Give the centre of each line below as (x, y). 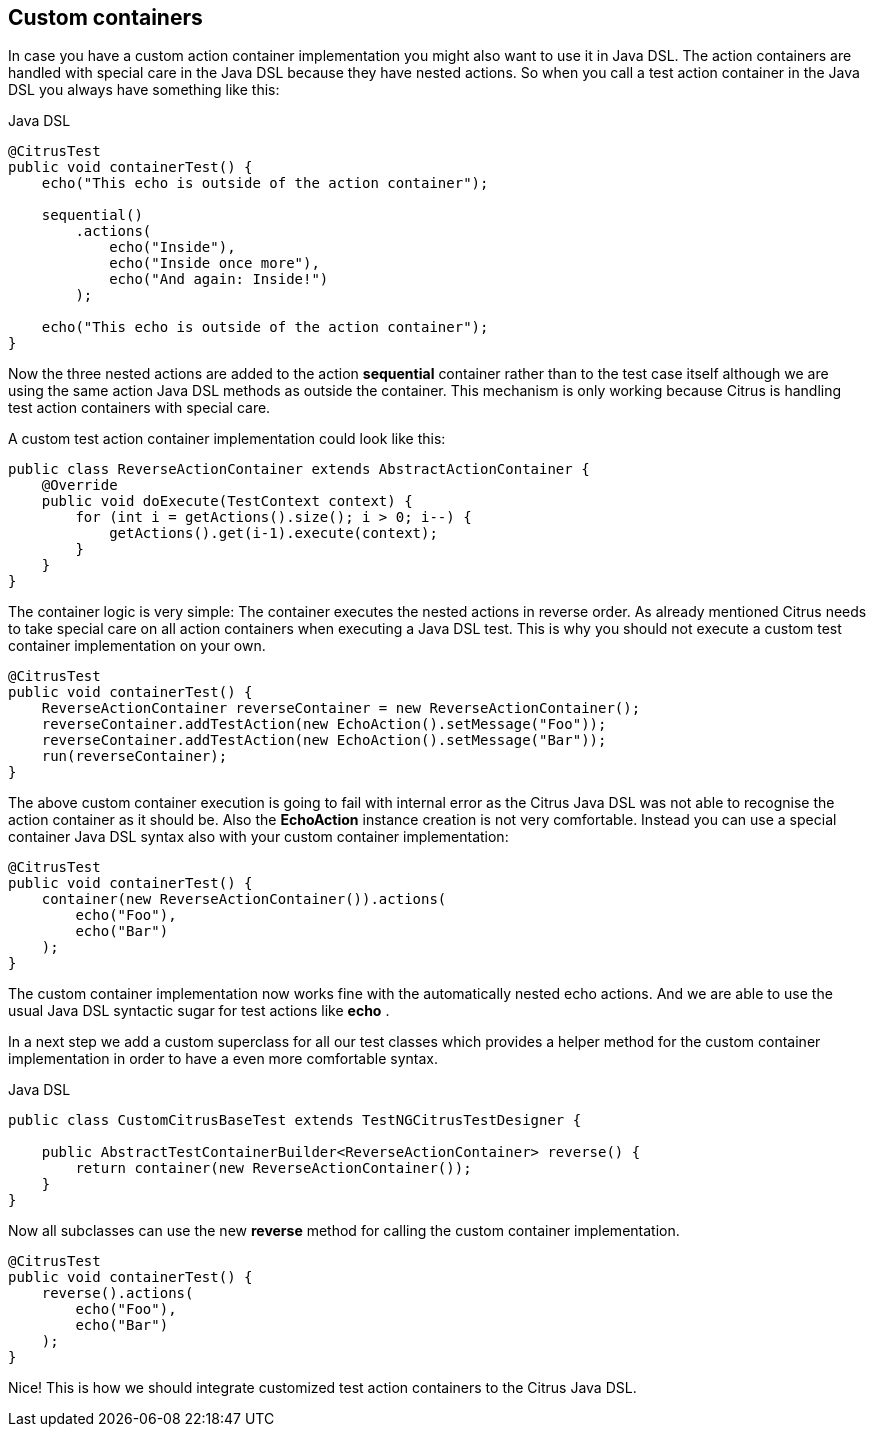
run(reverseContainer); (134, 756)
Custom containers (105, 17)
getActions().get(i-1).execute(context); (273, 533)
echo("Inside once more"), (214, 263)
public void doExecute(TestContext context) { (227, 501)
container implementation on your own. (137, 646)
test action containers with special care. (139, 408)
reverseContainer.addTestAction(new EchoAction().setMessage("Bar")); (324, 740)
